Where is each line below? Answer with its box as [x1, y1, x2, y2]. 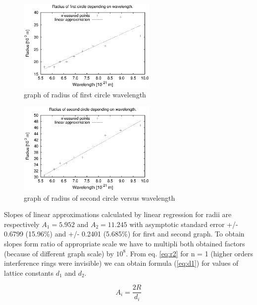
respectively [4, 219, 40, 229]
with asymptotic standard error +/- [129, 219, 238, 229]
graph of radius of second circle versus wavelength [24, 192, 175, 203]
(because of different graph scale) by [4, 248, 114, 258]
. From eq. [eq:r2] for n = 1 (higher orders [126, 248, 254, 258]
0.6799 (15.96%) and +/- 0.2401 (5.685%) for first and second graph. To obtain [4, 229, 245, 239]
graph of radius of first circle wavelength [24, 89, 146, 100]
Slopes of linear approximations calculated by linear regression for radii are [4, 209, 232, 220]
